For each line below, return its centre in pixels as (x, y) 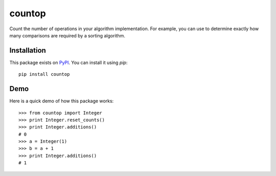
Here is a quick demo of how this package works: (62, 101)
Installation (28, 50)
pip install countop (44, 74)
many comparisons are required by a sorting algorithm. (67, 35)
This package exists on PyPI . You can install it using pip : (68, 62)
